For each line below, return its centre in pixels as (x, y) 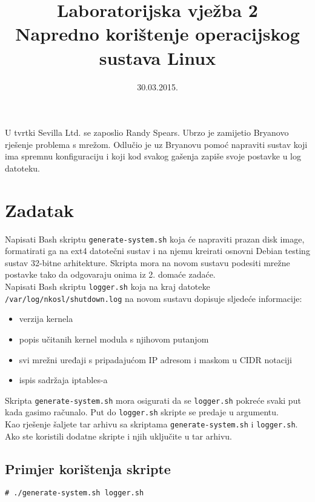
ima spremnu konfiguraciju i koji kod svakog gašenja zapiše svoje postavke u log (153, 156)
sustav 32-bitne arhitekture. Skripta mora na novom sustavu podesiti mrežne (148, 262)
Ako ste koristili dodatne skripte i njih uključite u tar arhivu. (118, 436)
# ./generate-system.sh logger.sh (75, 493)
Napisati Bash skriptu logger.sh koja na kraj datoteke (108, 286)
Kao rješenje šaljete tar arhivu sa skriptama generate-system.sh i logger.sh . (151, 424)
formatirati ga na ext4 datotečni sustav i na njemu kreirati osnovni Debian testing (157, 251)
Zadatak (40, 209)
